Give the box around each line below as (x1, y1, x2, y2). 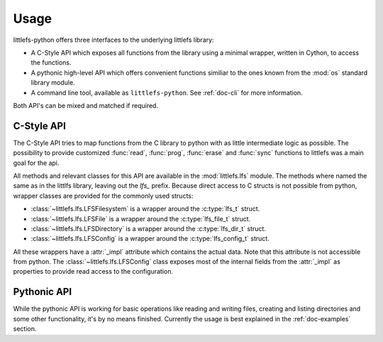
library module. (30, 78, 75, 87)
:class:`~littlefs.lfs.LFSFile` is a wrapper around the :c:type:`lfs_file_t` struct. (30, 214, 251, 223)
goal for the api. (13, 159, 60, 167)
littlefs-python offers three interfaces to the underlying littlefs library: (13, 36, 214, 44)
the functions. (30, 58, 72, 67)
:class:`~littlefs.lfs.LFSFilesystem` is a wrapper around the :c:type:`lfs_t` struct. (30, 205, 260, 213)
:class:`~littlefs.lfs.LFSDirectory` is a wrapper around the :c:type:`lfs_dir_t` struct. (30, 224, 266, 233)
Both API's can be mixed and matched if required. (13, 101, 159, 109)
